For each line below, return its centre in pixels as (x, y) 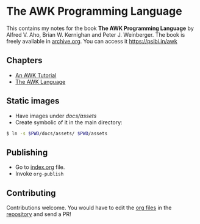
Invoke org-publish (39, 174)
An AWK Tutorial (36, 75)
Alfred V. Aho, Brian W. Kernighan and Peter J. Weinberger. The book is (96, 34)
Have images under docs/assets (56, 116)
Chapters (24, 60)
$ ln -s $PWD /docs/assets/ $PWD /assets (57, 133)
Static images (33, 101)
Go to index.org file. (40, 167)
